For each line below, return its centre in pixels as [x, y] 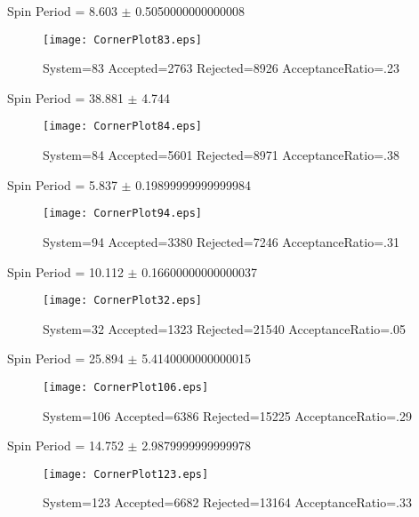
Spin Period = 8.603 [62, 11]
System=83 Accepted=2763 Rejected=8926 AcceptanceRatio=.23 [221, 68]
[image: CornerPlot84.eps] [122, 127]
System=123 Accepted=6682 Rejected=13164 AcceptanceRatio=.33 [227, 502]
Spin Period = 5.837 [62, 184]
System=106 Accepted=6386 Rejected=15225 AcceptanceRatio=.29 [227, 415]
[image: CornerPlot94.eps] [122, 214]
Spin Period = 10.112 [65, 271]
